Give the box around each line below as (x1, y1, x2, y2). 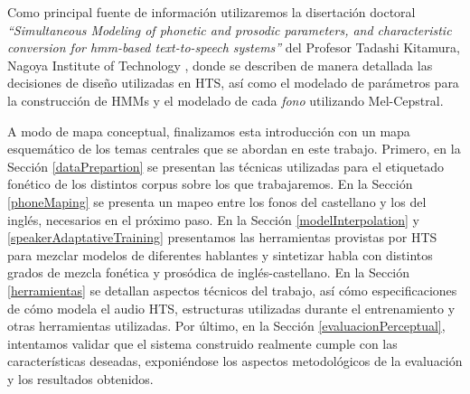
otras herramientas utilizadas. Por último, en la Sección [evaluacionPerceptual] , (7, 316, 446, 335)
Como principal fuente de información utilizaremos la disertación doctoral (7, 3, 416, 21)
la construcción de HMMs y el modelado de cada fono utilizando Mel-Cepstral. (7, 90, 444, 109)
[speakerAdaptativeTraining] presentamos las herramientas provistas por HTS (7, 228, 437, 247)
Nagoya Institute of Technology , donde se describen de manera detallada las (7, 55, 433, 74)
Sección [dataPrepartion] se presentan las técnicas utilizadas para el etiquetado (7, 156, 444, 175)
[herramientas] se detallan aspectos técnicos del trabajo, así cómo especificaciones (7, 280, 457, 299)
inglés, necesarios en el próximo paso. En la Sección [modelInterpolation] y (7, 210, 420, 229)
